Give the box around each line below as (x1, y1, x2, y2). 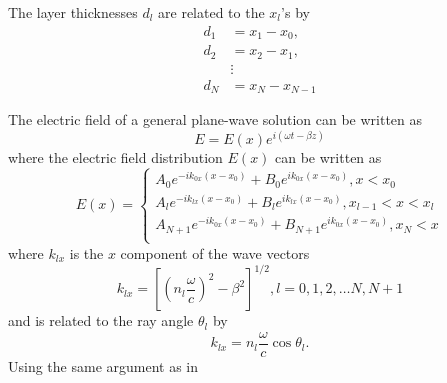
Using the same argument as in (8, 355, 199, 376)
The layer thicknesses (8, 2, 138, 22)
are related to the (158, 2, 265, 22)
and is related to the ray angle (8, 310, 194, 331)
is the (69, 242, 104, 263)
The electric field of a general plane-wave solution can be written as (8, 109, 423, 130)
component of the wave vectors (120, 242, 310, 263)
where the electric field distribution (8, 147, 223, 168)
